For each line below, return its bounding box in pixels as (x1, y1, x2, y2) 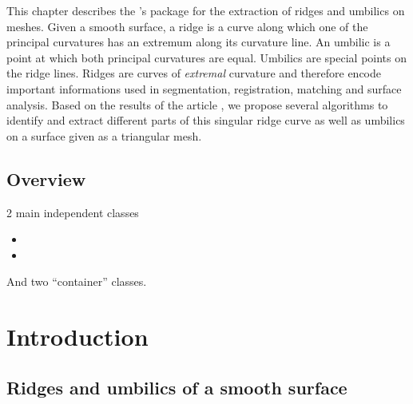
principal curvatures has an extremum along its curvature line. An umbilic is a (6, 34, 391, 50)
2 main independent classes (6, 204, 139, 220)
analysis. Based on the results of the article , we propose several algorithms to (6, 96, 388, 113)
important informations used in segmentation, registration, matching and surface (6, 80, 402, 97)
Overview (6, 166, 86, 191)
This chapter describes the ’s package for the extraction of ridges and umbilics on (6, 2, 405, 18)
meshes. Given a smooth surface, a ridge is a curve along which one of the (6, 18, 368, 34)
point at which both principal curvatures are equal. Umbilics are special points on (6, 49, 407, 65)
